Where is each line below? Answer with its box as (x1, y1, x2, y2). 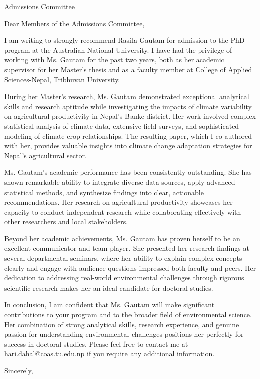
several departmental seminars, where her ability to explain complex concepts (4, 253, 242, 263)
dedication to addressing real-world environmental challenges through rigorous (4, 272, 244, 283)
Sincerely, (4, 365, 33, 375)
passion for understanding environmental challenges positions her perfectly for (4, 329, 244, 339)
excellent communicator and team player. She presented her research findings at (4, 243, 249, 253)
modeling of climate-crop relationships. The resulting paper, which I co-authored (4, 130, 252, 141)
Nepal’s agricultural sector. (4, 150, 87, 160)
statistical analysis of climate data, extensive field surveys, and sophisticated (4, 120, 239, 131)
